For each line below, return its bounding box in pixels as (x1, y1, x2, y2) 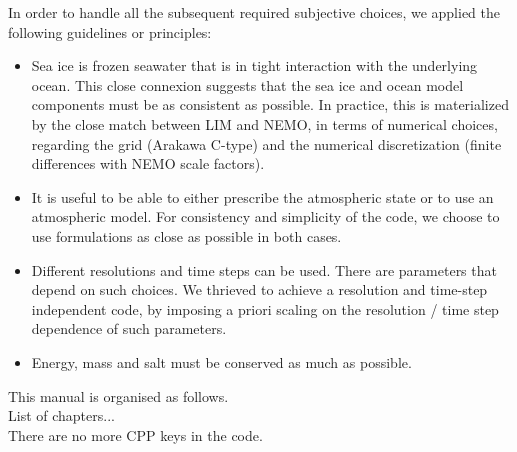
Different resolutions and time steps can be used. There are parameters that (31, 259, 497, 280)
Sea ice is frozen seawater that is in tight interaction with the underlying (31, 55, 478, 76)
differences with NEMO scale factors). (31, 153, 265, 174)
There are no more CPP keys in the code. (8, 424, 263, 445)
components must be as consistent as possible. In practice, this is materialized (31, 94, 509, 115)
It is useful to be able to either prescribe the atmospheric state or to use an (31, 186, 494, 207)
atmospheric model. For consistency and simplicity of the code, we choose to (31, 206, 500, 227)
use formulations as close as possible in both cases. (31, 225, 342, 246)
